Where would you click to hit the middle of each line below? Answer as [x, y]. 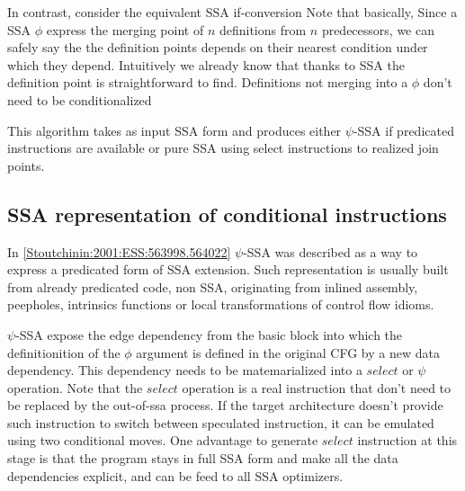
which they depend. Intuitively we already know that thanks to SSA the [206, 64]
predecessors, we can [378, 29]
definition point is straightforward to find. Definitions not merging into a [208, 82]
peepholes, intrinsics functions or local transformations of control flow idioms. [221, 304]
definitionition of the [64, 352]
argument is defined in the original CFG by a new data [288, 352]
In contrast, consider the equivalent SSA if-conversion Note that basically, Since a [232, 12]
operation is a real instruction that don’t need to [317, 387]
